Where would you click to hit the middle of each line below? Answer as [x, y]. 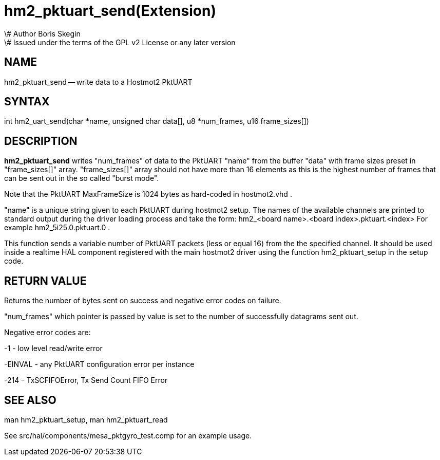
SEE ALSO [30, 400]
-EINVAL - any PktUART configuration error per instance [99, 364]
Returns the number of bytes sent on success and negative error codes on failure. [143, 301]
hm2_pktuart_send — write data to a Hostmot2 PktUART [98, 82]
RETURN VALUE [45, 281]
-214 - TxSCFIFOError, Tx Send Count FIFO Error [86, 380]
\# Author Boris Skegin [42, 33]
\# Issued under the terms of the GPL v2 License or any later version [120, 42]
